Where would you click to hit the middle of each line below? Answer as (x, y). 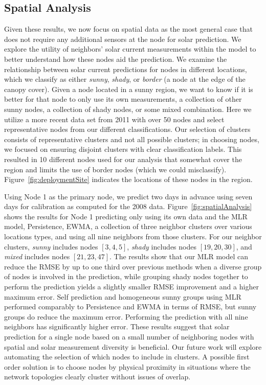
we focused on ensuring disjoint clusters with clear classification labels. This (123, 149)
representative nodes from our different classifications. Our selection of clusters (127, 129)
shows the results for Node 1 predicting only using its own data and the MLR (126, 216)
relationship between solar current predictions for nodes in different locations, (126, 69)
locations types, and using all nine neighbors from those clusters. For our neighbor (133, 236)
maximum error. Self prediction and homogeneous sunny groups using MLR (123, 296)
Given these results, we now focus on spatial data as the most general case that (129, 29)
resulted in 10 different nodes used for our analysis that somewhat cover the (123, 159)
